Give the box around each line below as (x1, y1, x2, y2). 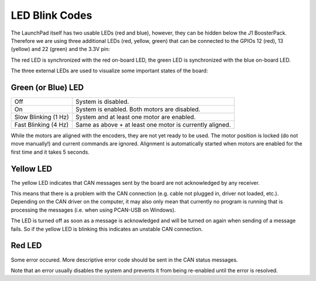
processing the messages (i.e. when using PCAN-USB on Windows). (11, 206, 176, 214)
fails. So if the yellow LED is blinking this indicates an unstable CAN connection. (11, 225, 203, 232)
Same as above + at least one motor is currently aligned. (75, 121, 231, 129)
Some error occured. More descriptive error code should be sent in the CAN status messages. (11, 256, 238, 263)
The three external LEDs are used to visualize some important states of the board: (11, 67, 208, 75)
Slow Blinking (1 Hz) (14, 113, 70, 121)
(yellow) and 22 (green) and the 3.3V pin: (11, 46, 111, 53)
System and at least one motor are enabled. (75, 113, 196, 121)
